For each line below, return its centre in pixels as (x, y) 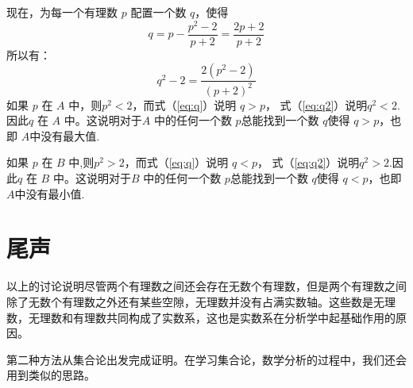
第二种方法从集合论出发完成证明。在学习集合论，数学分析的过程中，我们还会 (206, 359)
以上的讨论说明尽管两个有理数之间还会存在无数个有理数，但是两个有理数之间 (206, 286)
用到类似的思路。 (51, 375)
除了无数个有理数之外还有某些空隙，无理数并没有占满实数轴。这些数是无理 (201, 301)
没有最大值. (70, 135)
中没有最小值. (50, 193)
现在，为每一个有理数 (62, 12)
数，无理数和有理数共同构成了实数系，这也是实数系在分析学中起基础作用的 (201, 317)
